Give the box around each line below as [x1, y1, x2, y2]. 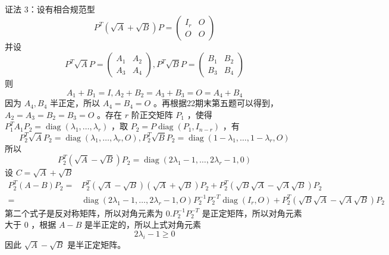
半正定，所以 [50, 97, 101, 109]
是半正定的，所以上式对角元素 [84, 218, 201, 231]
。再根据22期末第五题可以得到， [153, 97, 278, 109]
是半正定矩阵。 [67, 238, 126, 250]
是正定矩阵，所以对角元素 [202, 206, 302, 219]
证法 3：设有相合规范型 [5, 3, 95, 15]
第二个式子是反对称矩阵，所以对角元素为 [5, 206, 163, 219]
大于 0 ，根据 [5, 218, 57, 231]
